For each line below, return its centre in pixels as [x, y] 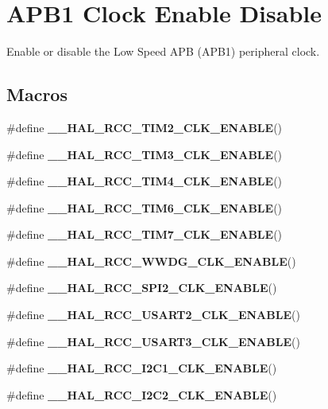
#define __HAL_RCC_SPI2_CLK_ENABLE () [142, 288]
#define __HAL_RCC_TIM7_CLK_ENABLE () [145, 234]
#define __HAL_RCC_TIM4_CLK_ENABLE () [145, 181]
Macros [37, 94]
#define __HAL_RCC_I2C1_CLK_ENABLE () [142, 368]
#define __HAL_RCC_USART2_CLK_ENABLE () [153, 315]
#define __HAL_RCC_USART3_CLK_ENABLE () [153, 341]
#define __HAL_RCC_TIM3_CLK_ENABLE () [145, 154]
